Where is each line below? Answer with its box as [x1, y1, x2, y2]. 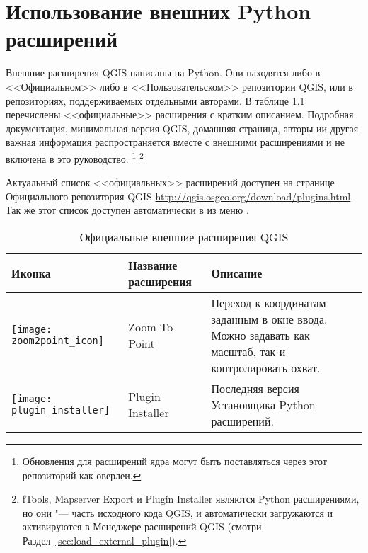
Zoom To [128, 319, 173, 336]
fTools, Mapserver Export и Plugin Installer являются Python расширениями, [22, 491, 360, 506]
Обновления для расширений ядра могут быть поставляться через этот [22, 453, 327, 468]
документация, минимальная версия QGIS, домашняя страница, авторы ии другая [6, 120, 359, 135]
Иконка [11, 265, 51, 282]
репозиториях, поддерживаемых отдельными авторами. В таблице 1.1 [6, 93, 305, 108]
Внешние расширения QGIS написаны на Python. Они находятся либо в [6, 65, 321, 80]
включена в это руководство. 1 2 [6, 149, 144, 166]
